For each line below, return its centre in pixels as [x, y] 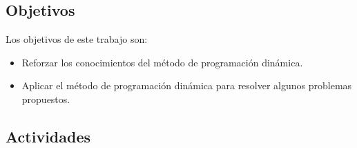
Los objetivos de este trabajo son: [77, 39]
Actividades [48, 136]
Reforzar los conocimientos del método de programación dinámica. [162, 62]
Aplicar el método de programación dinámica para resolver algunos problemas [187, 85]
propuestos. [46, 99]
